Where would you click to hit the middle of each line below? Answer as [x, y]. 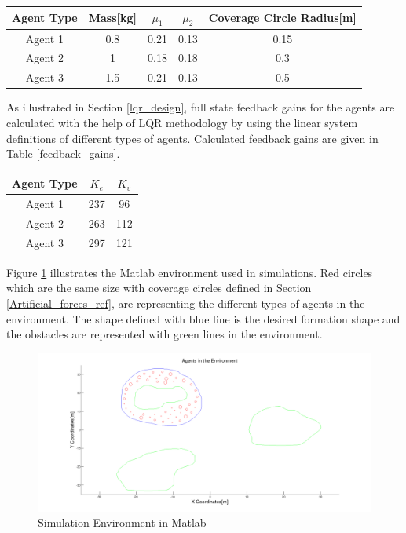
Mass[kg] [113, 18]
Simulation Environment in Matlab [122, 522]
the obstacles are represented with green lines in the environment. [165, 334]
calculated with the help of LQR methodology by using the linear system [182, 122]
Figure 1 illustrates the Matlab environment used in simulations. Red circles [190, 272]
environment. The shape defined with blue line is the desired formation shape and [203, 318]
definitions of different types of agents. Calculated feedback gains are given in [192, 138]
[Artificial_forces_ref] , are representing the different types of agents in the [186, 303]
